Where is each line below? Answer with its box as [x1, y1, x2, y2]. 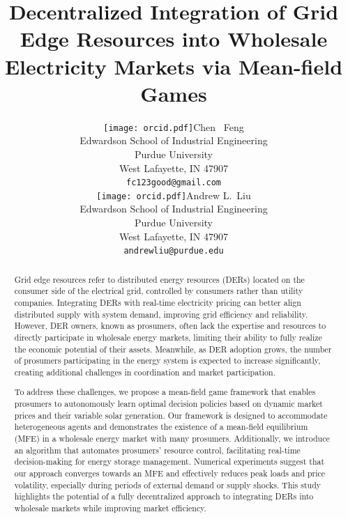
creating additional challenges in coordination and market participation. [14, 366, 275, 378]
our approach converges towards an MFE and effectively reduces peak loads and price [14, 467, 326, 479]
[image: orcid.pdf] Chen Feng [103, 119, 244, 134]
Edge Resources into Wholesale [20, 24, 328, 53]
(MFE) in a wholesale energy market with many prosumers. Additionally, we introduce [14, 433, 330, 444]
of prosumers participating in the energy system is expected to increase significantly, [14, 355, 321, 366]
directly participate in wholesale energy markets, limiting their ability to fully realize [14, 331, 322, 343]
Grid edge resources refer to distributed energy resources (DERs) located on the [14, 273, 305, 285]
